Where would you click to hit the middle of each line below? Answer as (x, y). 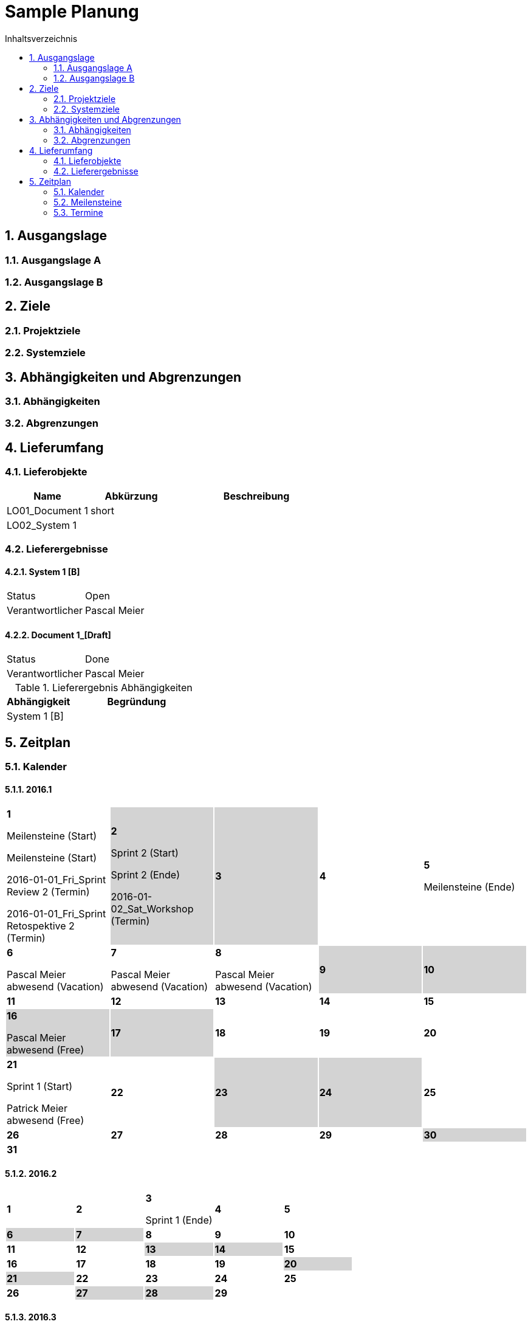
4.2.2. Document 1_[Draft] (58, 635)
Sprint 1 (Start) (40, 1086)
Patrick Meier (37, 1108)
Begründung (137, 702)
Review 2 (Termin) (48, 891)
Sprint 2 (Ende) (146, 874)
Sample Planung (72, 12)
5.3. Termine (78, 212)
